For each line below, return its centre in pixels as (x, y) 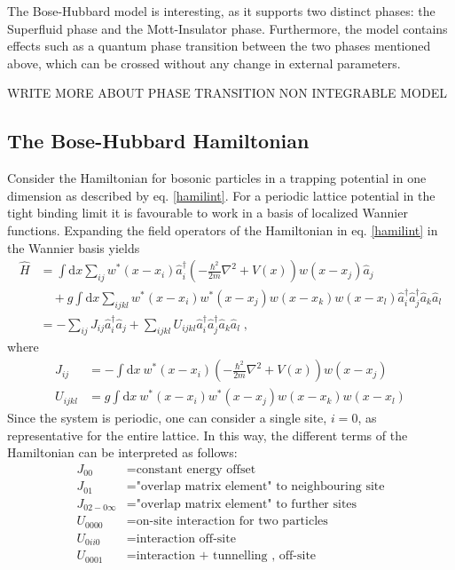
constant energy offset (196, 469)
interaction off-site (186, 538)
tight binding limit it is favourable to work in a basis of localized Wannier (208, 213)
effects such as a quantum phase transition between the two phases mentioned (219, 46)
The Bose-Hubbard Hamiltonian (158, 141)
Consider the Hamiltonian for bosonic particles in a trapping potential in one (217, 178)
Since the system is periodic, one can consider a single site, (167, 418)
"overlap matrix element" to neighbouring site (260, 487)
